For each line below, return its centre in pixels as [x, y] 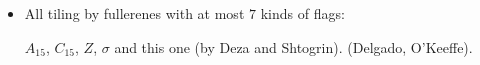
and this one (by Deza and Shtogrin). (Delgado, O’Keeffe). [293, 46]
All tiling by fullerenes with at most [134, 13]
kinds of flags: [302, 13]
